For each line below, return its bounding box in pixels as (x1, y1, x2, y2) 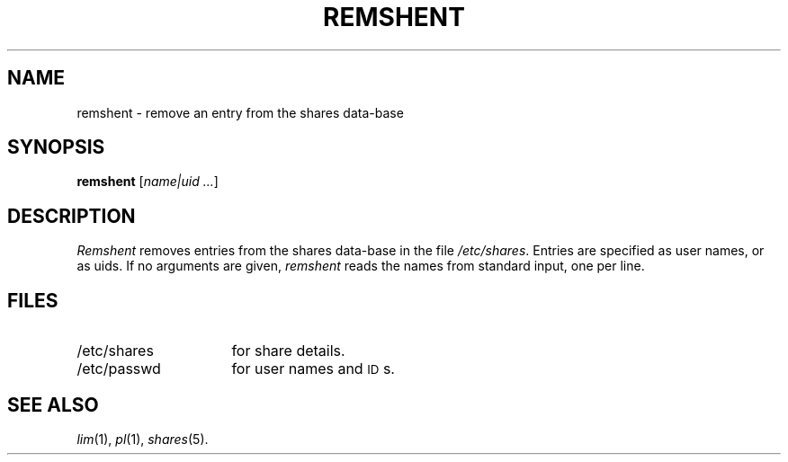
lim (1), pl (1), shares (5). (76, 431, 209, 447)
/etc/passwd (76, 360, 161, 378)
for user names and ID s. (231, 360, 395, 378)
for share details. (231, 342, 345, 360)
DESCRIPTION (7, 204, 136, 227)
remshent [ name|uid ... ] (76, 173, 219, 190)
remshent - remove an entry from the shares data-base (76, 104, 404, 120)
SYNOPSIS (7, 136, 105, 159)
